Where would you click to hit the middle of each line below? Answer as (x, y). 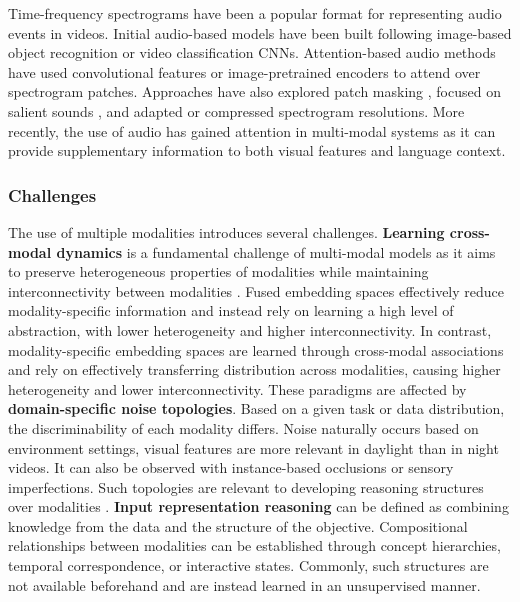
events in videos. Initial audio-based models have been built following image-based (260, 32)
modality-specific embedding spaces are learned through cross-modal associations (256, 349)
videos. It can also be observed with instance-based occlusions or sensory (231, 467)
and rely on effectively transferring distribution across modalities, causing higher (254, 369)
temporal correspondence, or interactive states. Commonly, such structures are (248, 565)
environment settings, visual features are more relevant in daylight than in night (253, 447)
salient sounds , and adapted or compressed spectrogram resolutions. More (236, 110)
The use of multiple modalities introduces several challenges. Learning (226, 231)
